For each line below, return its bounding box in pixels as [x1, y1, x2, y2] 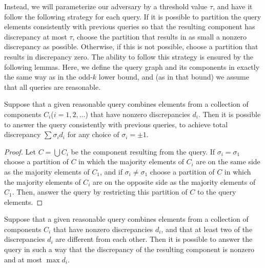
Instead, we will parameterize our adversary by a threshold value [4, 1, 208, 11]
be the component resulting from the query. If [71, 146, 215, 157]
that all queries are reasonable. [4, 81, 101, 92]
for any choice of [67, 129, 119, 140]
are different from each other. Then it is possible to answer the [55, 234, 253, 244]
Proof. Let [4, 146, 36, 157]
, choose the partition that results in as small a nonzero [72, 31, 247, 42]
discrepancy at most [4, 31, 67, 42]
